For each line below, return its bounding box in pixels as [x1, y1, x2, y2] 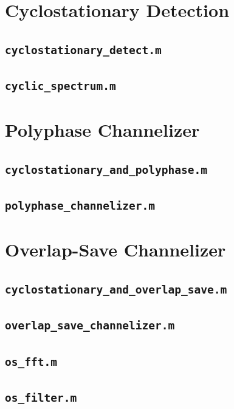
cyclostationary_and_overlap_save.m [5, 283, 227, 296]
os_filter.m [5, 391, 77, 405]
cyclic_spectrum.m [5, 80, 116, 93]
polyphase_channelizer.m [5, 199, 156, 213]
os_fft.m [5, 355, 57, 368]
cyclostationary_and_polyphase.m [5, 163, 208, 176]
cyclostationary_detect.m [5, 43, 162, 57]
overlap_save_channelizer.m [5, 319, 175, 332]
